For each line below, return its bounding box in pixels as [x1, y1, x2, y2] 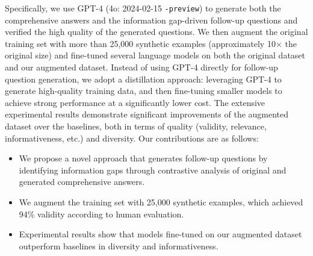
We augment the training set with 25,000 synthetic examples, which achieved [19, 195, 303, 208]
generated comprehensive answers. [19, 175, 145, 188]
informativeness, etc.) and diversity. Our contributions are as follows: [5, 131, 259, 144]
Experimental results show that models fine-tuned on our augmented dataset [19, 228, 302, 240]
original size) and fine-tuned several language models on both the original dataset [5, 49, 305, 61]
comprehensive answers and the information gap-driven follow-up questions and [5, 13, 298, 26]
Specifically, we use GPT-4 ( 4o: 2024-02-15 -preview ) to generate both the [5, 2, 281, 14]
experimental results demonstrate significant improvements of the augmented [5, 108, 289, 120]
